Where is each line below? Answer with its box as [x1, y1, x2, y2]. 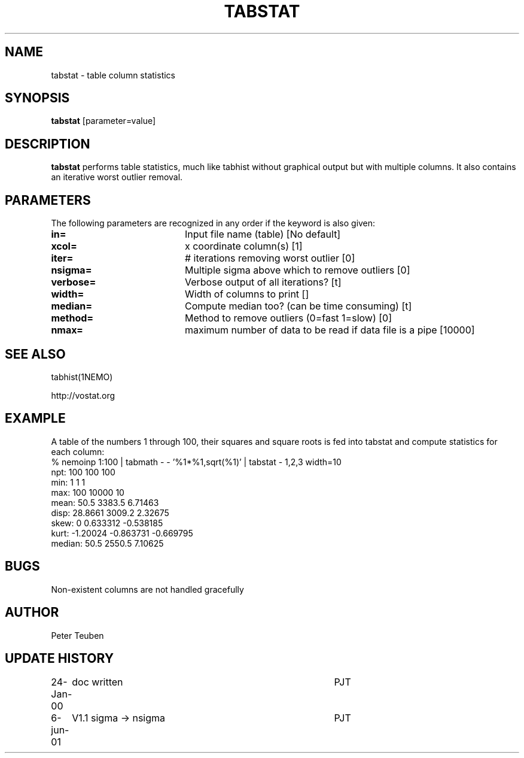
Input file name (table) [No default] [184, 228, 341, 241]
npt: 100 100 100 [51, 466, 115, 477]
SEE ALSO [5, 346, 66, 362]
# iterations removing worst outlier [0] [184, 252, 355, 265]
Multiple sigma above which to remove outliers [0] [184, 264, 410, 277]
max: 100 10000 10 [51, 487, 124, 498]
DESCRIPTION [5, 136, 90, 151]
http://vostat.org [51, 390, 115, 401]
